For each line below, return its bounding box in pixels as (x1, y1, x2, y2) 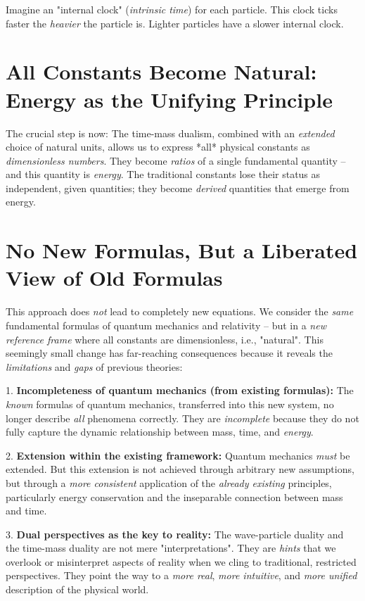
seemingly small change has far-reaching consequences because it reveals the (6, 346, 333, 360)
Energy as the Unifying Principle (6, 84, 333, 113)
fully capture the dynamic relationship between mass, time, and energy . (6, 424, 314, 439)
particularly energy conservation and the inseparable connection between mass (6, 489, 343, 504)
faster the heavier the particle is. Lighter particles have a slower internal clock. (6, 15, 344, 30)
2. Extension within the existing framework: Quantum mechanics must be (6, 448, 350, 462)
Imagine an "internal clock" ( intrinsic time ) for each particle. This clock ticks (6, 2, 338, 16)
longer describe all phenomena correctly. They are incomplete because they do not (6, 410, 359, 425)
